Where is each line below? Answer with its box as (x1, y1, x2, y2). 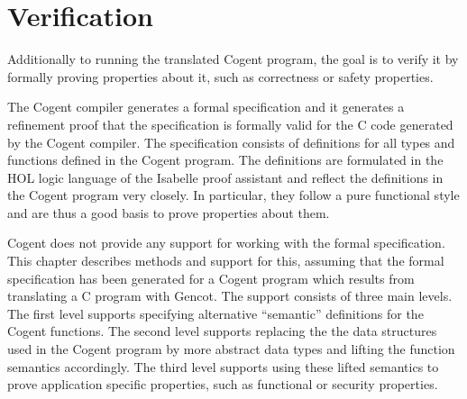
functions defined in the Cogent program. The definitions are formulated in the (7, 150, 444, 169)
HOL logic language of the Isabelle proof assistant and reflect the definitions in (7, 168, 444, 186)
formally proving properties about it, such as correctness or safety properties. (7, 67, 434, 86)
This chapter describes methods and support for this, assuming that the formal (7, 251, 444, 270)
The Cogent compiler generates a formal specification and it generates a (7, 97, 405, 116)
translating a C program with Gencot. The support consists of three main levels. (7, 286, 453, 305)
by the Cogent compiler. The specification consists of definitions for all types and (7, 132, 455, 151)
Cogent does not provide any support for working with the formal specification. (7, 233, 445, 252)
